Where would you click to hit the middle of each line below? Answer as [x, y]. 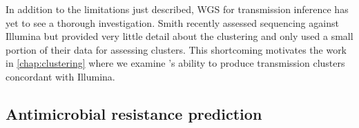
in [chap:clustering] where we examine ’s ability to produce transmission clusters [175, 63]
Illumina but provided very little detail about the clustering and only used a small [179, 36]
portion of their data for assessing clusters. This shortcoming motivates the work [176, 49]
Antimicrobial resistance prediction [134, 113]
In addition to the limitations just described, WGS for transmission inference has [177, 9]
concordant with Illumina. [60, 76]
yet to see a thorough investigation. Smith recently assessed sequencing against [172, 22]
